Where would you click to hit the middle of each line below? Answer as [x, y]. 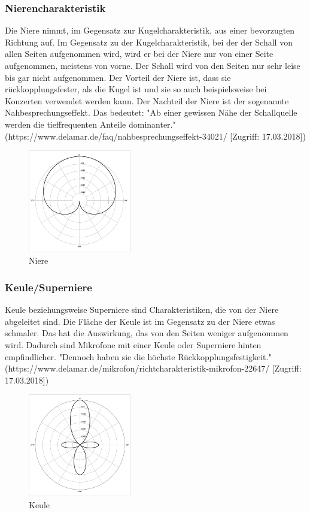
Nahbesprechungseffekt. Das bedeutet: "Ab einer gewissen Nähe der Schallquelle [151, 112]
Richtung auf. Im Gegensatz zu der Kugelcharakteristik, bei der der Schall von [149, 42]
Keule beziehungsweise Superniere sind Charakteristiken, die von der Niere [142, 310]
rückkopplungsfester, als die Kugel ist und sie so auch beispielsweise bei [136, 89]
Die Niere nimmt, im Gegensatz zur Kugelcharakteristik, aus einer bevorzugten [150, 30]
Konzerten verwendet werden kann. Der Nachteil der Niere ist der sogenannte [147, 100]
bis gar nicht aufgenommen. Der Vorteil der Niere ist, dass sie [118, 77]
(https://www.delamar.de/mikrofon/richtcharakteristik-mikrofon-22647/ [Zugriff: [153, 368]
